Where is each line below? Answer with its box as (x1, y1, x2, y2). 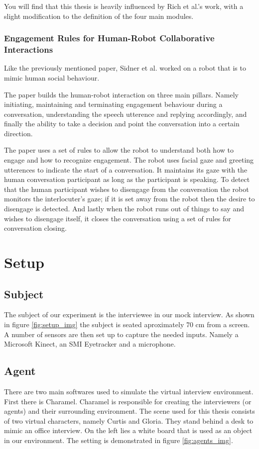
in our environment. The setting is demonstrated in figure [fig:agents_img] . (4, 435, 233, 445)
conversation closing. (4, 223, 67, 233)
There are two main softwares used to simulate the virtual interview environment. (4, 386, 254, 396)
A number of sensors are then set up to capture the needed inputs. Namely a (4, 329, 239, 339)
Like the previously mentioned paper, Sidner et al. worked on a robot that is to (4, 63, 246, 73)
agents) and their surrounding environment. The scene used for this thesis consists (4, 406, 255, 416)
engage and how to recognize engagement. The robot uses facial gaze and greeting (4, 155, 254, 165)
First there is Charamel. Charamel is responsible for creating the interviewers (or (4, 396, 252, 406)
